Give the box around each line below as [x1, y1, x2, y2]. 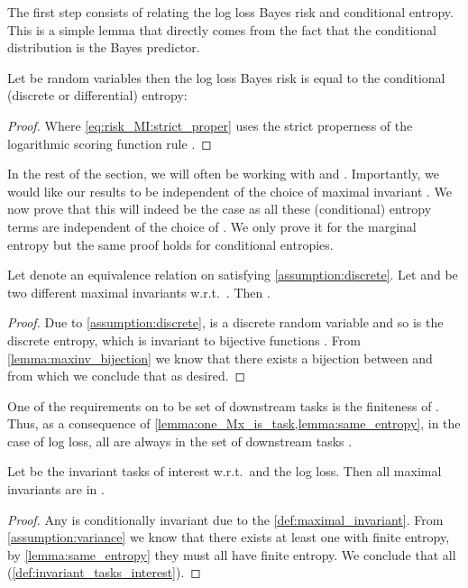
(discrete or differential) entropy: [7, 86, 188, 105]
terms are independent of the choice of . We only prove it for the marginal [7, 216, 417, 235]
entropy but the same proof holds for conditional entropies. [7, 234, 334, 253]
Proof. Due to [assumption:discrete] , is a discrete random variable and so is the [7, 313, 444, 332]
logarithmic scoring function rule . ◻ [7, 133, 212, 152]
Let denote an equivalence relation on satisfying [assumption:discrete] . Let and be [7, 265, 458, 284]
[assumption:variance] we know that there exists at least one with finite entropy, [7, 528, 450, 547]
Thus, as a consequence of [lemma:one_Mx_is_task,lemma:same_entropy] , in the [7, 414, 461, 433]
